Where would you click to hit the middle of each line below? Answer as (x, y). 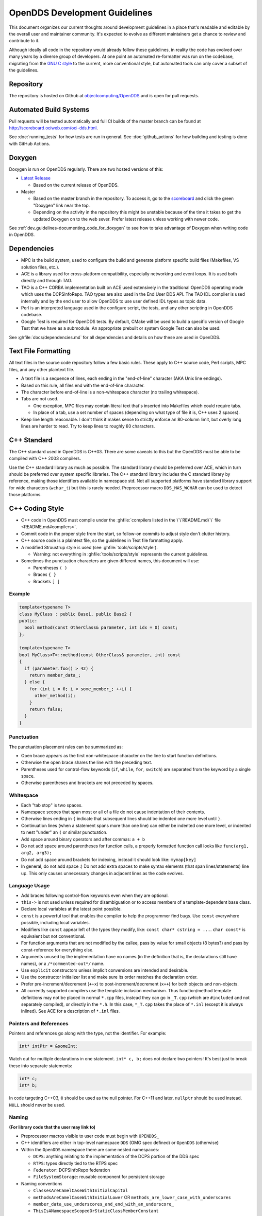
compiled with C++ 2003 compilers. (45, 458)
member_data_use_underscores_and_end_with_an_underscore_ (104, 1204)
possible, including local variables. (56, 923)
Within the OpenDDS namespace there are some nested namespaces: (90, 1149)
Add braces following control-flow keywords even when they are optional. (95, 895)
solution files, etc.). (40, 267)
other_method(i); (55, 696)
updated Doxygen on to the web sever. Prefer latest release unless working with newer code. (126, 219)
